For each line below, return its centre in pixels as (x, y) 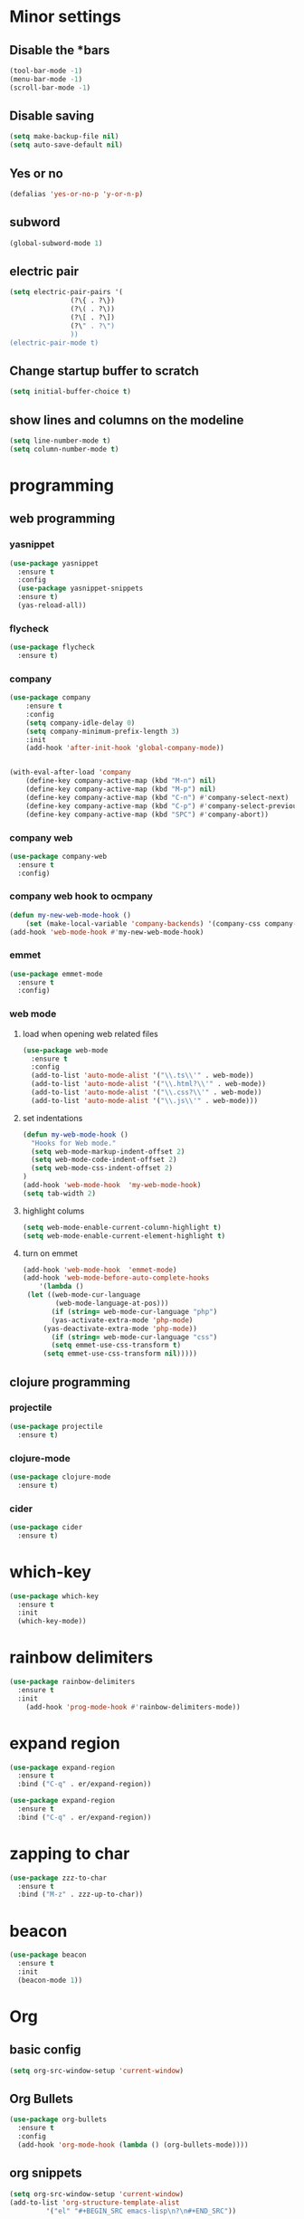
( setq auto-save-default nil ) (66, 145)
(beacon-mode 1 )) (50, 1980)
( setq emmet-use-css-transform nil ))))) (120, 1354)
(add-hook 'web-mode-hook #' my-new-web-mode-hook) (107, 932)
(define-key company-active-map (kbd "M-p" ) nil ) (121, 789)
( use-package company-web (58, 856)
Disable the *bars (60, 50)
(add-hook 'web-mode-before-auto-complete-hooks (116, 1278)
